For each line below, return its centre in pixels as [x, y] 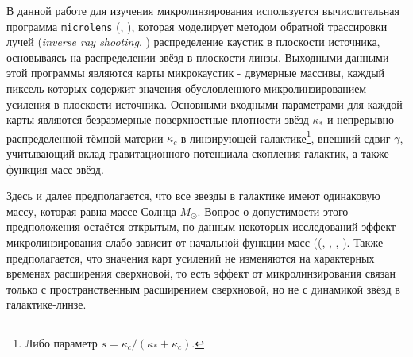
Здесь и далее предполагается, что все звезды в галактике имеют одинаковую [193, 196]
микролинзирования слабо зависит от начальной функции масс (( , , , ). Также [195, 242]
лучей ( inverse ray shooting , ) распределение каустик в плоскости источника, [193, 42]
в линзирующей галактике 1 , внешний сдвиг [286, 136]
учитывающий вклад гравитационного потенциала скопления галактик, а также [198, 154]
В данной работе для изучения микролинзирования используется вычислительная [203, 10]
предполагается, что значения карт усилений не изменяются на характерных [191, 257]
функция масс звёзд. [55, 169]
